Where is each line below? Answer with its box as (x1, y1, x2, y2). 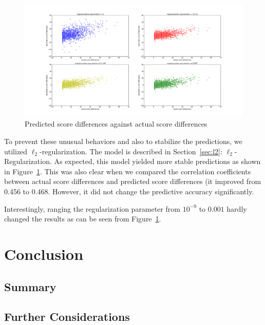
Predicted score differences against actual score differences (25, 118, 207, 129)
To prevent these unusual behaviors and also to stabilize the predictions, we (4, 136, 242, 147)
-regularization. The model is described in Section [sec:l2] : (40, 146, 222, 156)
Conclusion (4, 243, 84, 264)
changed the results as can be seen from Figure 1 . (4, 213, 161, 224)
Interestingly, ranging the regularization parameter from (4, 203, 180, 214)
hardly (226, 203, 247, 214)
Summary (4, 278, 56, 294)
